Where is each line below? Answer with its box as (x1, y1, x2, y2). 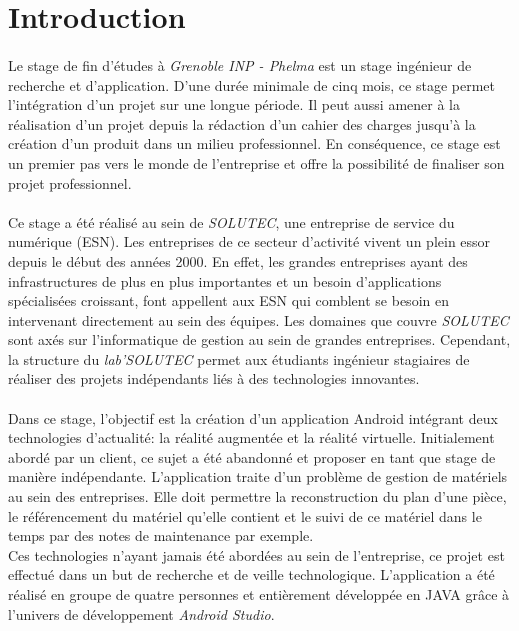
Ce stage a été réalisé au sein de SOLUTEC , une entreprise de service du (8, 211, 455, 232)
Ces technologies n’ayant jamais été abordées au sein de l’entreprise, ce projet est (8, 544, 505, 565)
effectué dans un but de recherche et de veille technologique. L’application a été (8, 564, 495, 585)
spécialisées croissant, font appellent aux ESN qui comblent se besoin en (8, 290, 449, 311)
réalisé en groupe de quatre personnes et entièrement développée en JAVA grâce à (8, 584, 510, 604)
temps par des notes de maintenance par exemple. (8, 525, 314, 546)
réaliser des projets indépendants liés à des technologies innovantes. (8, 368, 420, 389)
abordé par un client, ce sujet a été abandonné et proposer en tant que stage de (8, 446, 496, 467)
